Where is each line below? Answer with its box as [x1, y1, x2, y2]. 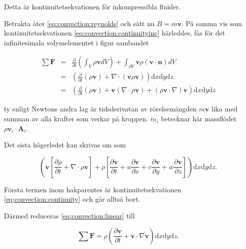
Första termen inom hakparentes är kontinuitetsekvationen [4, 184, 181, 194]
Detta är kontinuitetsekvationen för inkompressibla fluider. [4, 1, 181, 11]
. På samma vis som [181, 18, 242, 28]
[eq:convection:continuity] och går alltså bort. [4, 194, 141, 204]
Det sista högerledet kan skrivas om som [4, 140, 126, 150]
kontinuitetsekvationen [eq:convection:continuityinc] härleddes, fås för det [4, 28, 225, 38]
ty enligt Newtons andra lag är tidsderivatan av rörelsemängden [4, 104, 197, 114]
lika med [211, 104, 238, 114]
